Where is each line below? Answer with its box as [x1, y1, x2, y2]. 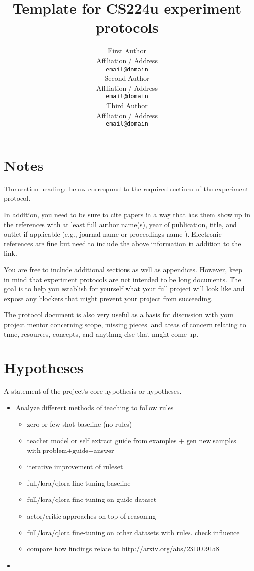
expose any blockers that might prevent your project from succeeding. [4, 293, 213, 303]
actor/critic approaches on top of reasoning [27, 510, 156, 521]
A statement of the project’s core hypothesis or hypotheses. [4, 386, 182, 396]
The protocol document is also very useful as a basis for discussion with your [4, 309, 234, 320]
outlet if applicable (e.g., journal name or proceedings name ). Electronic [4, 229, 222, 239]
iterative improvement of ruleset [27, 461, 123, 472]
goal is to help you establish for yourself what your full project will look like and [4, 284, 245, 294]
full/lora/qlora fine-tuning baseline [27, 477, 131, 488]
